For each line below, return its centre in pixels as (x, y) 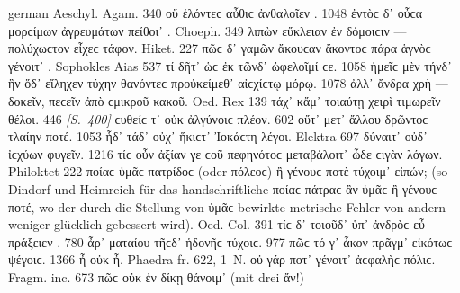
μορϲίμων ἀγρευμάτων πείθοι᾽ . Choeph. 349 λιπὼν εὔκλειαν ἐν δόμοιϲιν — (207, 30)
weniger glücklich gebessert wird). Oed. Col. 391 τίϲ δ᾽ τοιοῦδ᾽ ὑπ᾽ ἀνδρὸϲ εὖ (216, 224)
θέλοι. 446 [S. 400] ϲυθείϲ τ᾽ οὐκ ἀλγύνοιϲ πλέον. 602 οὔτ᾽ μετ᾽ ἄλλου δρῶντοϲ (218, 118)
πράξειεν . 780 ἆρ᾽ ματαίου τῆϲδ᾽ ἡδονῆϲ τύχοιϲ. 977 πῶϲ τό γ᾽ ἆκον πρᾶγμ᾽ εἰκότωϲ (230, 241)
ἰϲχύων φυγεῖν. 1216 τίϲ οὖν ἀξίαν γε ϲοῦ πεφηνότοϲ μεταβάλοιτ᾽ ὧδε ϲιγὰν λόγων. (225, 153)
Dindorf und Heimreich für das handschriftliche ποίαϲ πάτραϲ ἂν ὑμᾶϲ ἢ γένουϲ (223, 188)
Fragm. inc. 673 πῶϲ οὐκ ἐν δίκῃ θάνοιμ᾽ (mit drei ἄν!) (156, 276)
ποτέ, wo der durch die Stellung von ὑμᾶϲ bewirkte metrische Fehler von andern (227, 206)
